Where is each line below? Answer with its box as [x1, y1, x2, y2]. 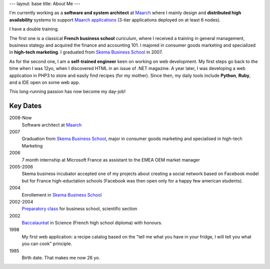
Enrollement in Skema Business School [21, 191, 102, 197]
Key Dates [9, 101, 42, 110]
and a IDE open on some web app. [9, 79, 80, 85]
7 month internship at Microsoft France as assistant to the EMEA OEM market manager [21, 156, 200, 162]
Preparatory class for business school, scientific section [21, 205, 137, 212]
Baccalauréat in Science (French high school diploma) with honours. [21, 220, 162, 226]
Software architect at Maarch [21, 121, 82, 127]
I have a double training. [9, 26, 59, 32]
